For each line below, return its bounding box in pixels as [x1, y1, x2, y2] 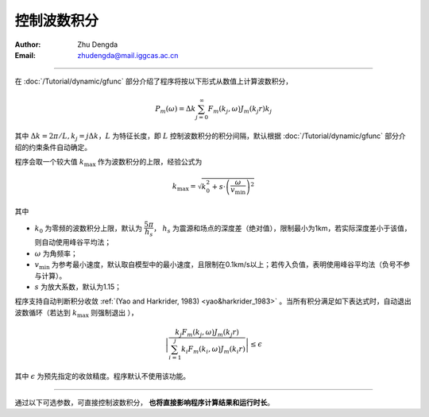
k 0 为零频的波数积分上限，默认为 [34, 223, 143, 234]
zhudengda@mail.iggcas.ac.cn [77, 50, 179, 60]
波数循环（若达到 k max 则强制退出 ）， [14, 307, 138, 319]
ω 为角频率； [34, 249, 79, 258]
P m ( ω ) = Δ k [155, 104, 196, 115]
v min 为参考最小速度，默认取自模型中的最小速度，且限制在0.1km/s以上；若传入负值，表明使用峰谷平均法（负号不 [34, 260, 404, 271]
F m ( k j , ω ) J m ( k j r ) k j [207, 104, 272, 115]
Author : [14, 40, 41, 49]
